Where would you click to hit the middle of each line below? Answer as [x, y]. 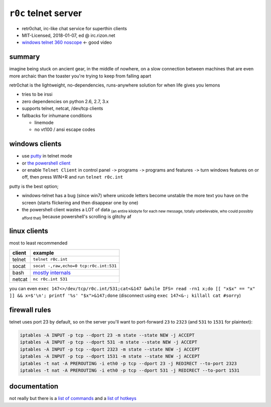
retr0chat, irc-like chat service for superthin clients [75, 28]
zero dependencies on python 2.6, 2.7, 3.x [65, 101]
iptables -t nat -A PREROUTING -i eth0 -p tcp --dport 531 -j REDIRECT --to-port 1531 [130, 370]
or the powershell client [46, 163]
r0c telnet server [46, 13]
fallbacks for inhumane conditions [57, 115]
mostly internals [52, 273]
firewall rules [30, 310]
